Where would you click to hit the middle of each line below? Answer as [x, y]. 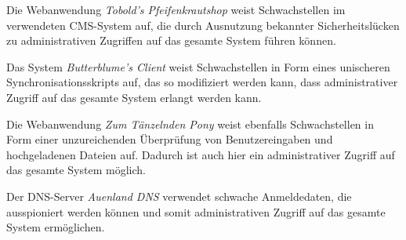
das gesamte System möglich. [76, 170]
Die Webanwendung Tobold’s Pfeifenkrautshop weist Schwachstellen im [176, 9]
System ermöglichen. [56, 227]
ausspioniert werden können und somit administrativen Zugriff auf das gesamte [196, 211]
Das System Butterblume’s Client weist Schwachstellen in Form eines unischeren [198, 66]
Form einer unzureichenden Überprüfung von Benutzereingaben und [170, 139]
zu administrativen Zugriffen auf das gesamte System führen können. [171, 40]
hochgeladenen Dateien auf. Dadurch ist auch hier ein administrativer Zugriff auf [201, 154]
